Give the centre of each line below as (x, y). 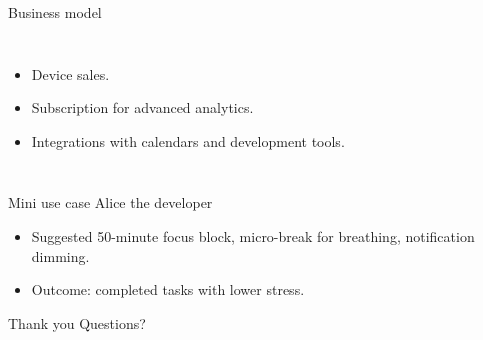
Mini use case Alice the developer (110, 202)
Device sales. (70, 73)
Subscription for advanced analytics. (142, 107)
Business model (55, 12)
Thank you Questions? (77, 322)
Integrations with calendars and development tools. (188, 140)
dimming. (60, 255)
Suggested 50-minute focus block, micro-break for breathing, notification (253, 235)
